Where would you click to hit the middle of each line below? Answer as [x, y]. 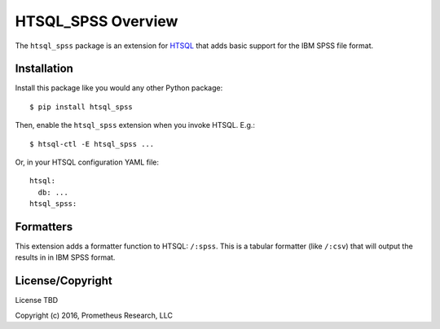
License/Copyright [64, 281]
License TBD [37, 300]
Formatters [44, 227]
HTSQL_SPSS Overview [97, 21]
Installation [44, 69]
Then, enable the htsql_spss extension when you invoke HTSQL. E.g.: [135, 125]
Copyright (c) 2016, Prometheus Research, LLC [94, 315]
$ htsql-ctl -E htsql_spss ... [92, 144]
